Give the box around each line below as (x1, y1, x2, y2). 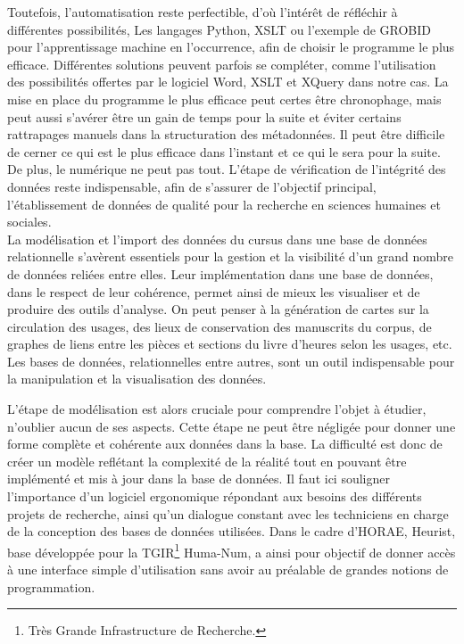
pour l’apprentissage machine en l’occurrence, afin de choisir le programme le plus (7, 37, 455, 56)
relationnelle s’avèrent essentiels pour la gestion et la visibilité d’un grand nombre (7, 247, 453, 266)
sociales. (7, 212, 52, 231)
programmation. (7, 577, 95, 596)
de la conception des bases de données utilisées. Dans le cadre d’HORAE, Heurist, (7, 522, 456, 541)
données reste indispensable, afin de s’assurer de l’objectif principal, (7, 177, 377, 195)
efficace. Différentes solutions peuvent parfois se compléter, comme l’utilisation (7, 54, 436, 73)
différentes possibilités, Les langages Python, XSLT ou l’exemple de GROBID (7, 20, 432, 38)
